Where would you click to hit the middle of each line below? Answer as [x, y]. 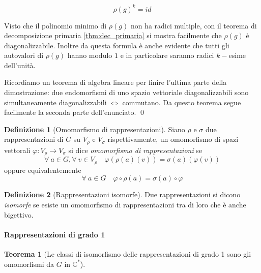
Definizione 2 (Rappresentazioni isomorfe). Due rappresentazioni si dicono [122, 194]
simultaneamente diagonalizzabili [55, 102]
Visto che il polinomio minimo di [55, 25]
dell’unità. [20, 65]
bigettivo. [19, 214]
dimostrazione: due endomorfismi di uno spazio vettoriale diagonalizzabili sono [126, 92]
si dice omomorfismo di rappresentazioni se [135, 150]
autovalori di [24, 55]
